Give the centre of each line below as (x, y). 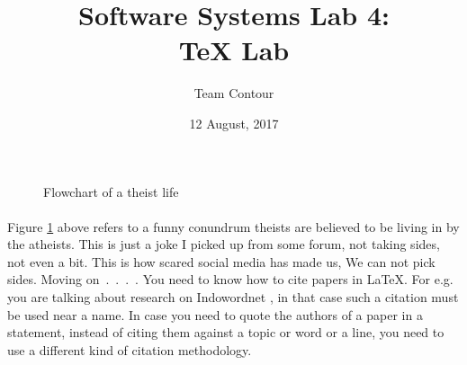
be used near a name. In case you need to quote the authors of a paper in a (215, 314)
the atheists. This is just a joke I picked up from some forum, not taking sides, (224, 244)
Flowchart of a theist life (111, 191)
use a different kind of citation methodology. (130, 349)
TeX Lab (234, 50)
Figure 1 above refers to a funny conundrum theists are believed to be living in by (233, 226)
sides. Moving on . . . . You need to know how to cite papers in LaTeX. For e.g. (230, 279)
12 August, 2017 (234, 123)
